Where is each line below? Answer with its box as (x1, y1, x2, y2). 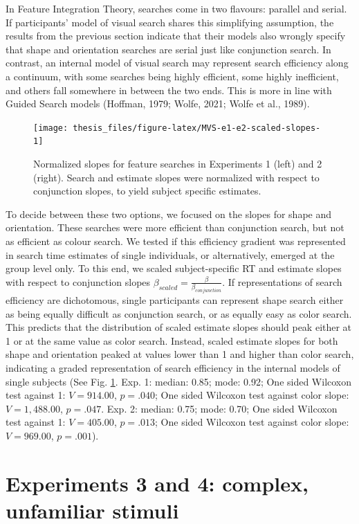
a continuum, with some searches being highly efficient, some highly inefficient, (6, 69, 339, 83)
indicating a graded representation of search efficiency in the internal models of (6, 361, 340, 375)
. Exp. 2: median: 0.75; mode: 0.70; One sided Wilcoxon (101, 401, 338, 415)
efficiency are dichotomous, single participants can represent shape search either (6, 293, 344, 307)
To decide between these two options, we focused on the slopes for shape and (6, 206, 332, 221)
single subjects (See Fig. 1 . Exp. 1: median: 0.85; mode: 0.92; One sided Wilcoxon (6, 374, 352, 388)
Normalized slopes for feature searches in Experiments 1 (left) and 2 (33, 156, 322, 171)
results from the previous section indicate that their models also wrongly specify (6, 28, 346, 43)
